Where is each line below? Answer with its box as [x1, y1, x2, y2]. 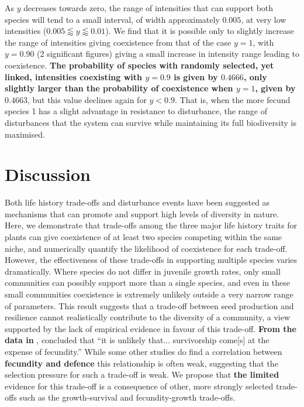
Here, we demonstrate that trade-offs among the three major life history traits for [5, 219, 297, 231]
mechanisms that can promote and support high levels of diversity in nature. [5, 207, 279, 220]
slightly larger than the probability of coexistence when [5, 82, 233, 94]
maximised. [5, 128, 45, 140]
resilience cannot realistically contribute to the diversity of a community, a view [5, 311, 291, 323]
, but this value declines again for [27, 93, 147, 105]
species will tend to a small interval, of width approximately [5, 13, 220, 25]
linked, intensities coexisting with [5, 70, 143, 83]
